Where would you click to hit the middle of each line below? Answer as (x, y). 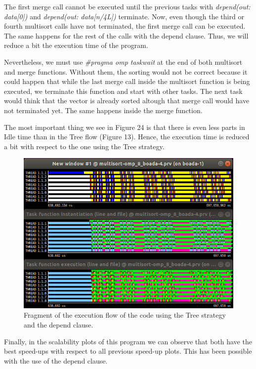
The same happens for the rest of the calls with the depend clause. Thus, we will (126, 35)
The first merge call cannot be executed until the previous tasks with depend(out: (127, 6)
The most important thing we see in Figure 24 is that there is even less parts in (125, 127)
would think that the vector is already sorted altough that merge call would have (127, 101)
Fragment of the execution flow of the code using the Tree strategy (125, 315)
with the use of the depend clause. (56, 360)
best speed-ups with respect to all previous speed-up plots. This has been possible (128, 351)
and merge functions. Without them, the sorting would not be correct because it (126, 71)
